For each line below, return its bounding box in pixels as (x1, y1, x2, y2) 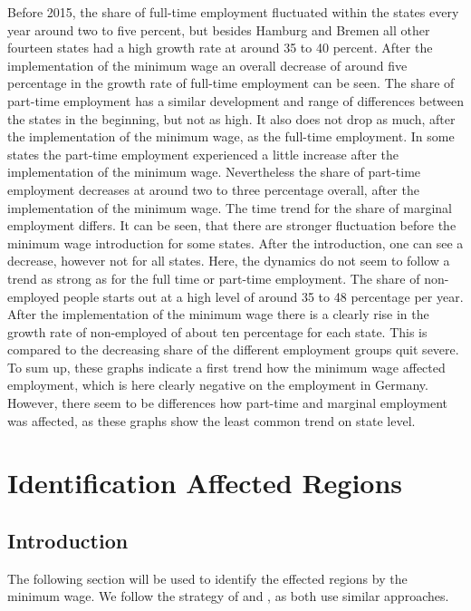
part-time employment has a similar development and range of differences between (7, 91, 464, 110)
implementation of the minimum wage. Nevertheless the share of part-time (7, 162, 421, 181)
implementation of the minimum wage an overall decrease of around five (7, 55, 408, 74)
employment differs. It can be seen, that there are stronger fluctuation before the (7, 216, 457, 235)
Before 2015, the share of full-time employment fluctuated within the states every (7, 3, 459, 21)
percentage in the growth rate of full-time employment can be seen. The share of (7, 73, 455, 92)
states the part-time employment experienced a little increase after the (7, 144, 399, 163)
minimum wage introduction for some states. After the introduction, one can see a (7, 233, 464, 252)
